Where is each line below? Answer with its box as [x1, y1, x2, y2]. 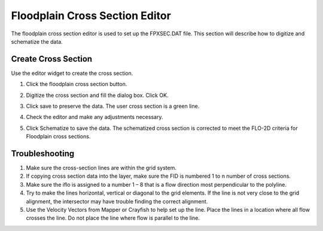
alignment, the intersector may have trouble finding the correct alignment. [26, 197, 208, 205]
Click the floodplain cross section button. [26, 81, 127, 88]
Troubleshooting [11, 148, 75, 159]
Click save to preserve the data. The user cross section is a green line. [26, 102, 200, 110]
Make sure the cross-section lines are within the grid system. [26, 165, 176, 172]
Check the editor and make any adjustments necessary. [26, 114, 163, 121]
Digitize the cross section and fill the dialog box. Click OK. [26, 92, 169, 99]
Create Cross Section [11, 54, 93, 64]
